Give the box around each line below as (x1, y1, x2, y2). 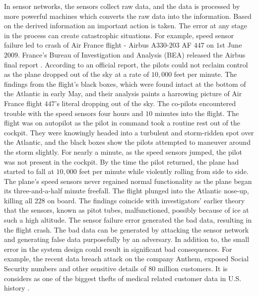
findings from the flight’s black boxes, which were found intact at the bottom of (4, 78, 246, 89)
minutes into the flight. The (154, 108, 239, 118)
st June (219, 40, 242, 50)
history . (4, 283, 30, 293)
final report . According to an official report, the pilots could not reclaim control (4, 59, 248, 69)
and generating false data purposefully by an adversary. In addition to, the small (4, 234, 250, 244)
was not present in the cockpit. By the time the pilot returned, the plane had (4, 156, 239, 167)
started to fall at (4, 166, 54, 177)
